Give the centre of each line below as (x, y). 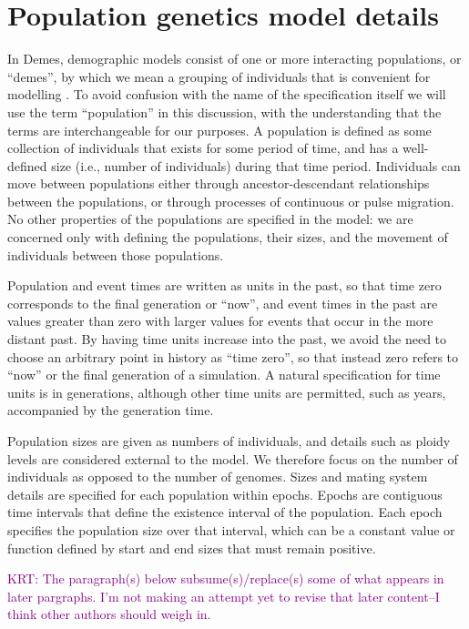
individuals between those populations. (116, 254)
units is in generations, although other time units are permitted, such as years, (227, 392)
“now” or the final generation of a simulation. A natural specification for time (224, 375)
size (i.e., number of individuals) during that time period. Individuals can (256, 165)
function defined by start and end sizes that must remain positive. (192, 548)
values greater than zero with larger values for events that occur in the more (220, 321)
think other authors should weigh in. (109, 614)
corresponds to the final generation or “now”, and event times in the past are (223, 303)
